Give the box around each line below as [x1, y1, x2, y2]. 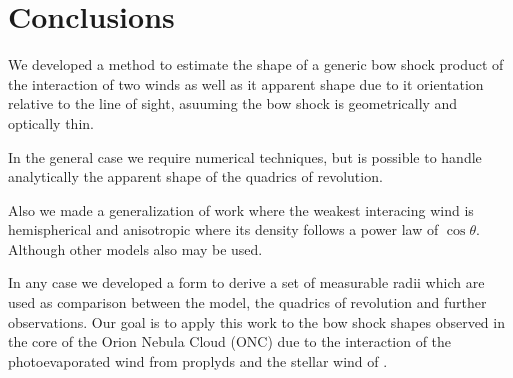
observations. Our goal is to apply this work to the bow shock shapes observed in [8, 311, 505, 332]
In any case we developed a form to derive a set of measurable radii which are [8, 272, 485, 293]
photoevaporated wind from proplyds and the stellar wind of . [8, 350, 388, 371]
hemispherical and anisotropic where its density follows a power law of [8, 219, 439, 240]
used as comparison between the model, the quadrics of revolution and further [8, 292, 487, 313]
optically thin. [8, 112, 94, 133]
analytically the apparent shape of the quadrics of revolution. [8, 166, 383, 187]
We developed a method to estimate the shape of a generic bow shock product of [8, 54, 504, 75]
